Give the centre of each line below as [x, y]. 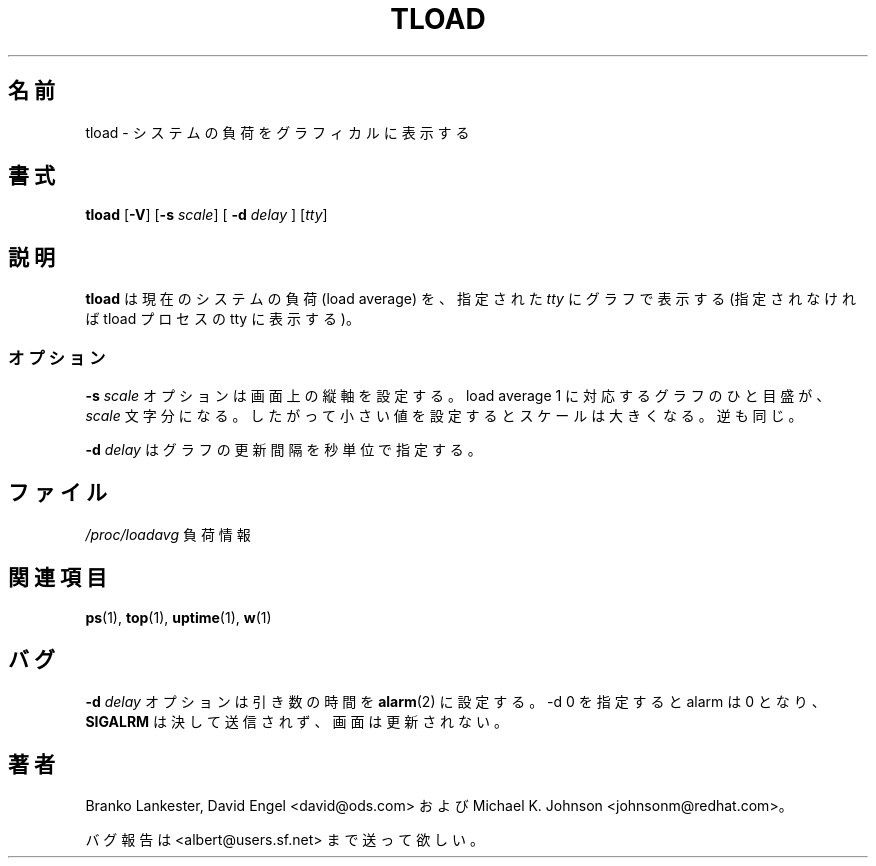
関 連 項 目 [57, 578]
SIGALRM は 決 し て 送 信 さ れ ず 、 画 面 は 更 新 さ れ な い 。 [296, 721]
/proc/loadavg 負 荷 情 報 [168, 534]
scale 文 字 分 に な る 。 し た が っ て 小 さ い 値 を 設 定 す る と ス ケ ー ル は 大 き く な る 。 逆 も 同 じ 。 [444, 416]
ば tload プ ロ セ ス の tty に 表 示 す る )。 [222, 319]
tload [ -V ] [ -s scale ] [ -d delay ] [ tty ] [206, 215]
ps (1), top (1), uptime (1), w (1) [178, 617]
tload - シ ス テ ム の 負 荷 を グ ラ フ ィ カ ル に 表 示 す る [277, 132]
